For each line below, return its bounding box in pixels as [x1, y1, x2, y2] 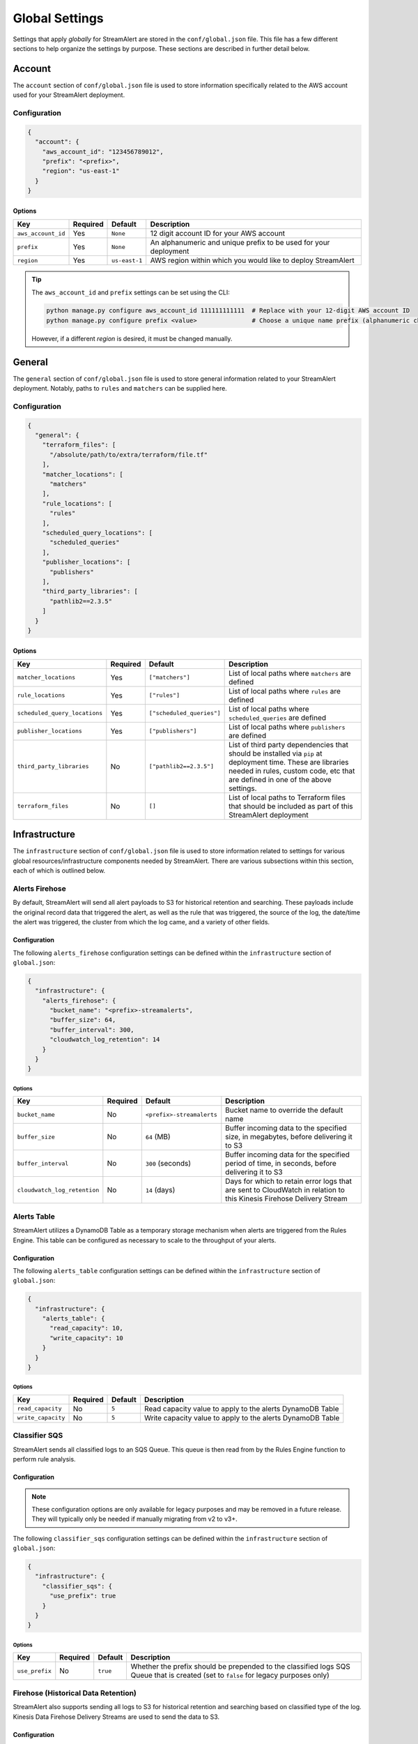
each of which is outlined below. [13, 866, 106, 875]
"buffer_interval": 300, [49, 1025, 135, 1034]
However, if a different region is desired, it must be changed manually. [31, 334, 233, 343]
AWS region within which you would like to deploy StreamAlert [150, 255, 355, 265]
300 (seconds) [145, 1159, 192, 1168]
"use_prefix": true [49, 1592, 116, 1600]
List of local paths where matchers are [229, 668, 351, 678]
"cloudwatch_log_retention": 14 [49, 1036, 160, 1044]
